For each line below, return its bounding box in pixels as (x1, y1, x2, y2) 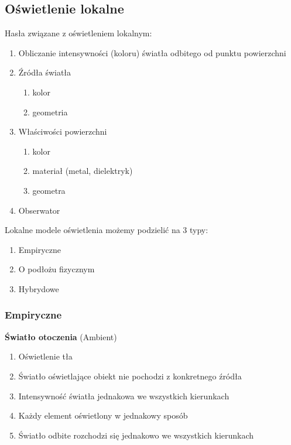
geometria (32, 105, 68, 118)
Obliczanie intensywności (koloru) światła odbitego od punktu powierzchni (18, 46, 286, 59)
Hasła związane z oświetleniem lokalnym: (5, 27, 152, 39)
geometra (32, 184, 66, 196)
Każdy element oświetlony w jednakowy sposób (18, 409, 188, 422)
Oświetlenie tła (18, 350, 73, 362)
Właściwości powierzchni (18, 125, 107, 138)
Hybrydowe (18, 282, 59, 295)
